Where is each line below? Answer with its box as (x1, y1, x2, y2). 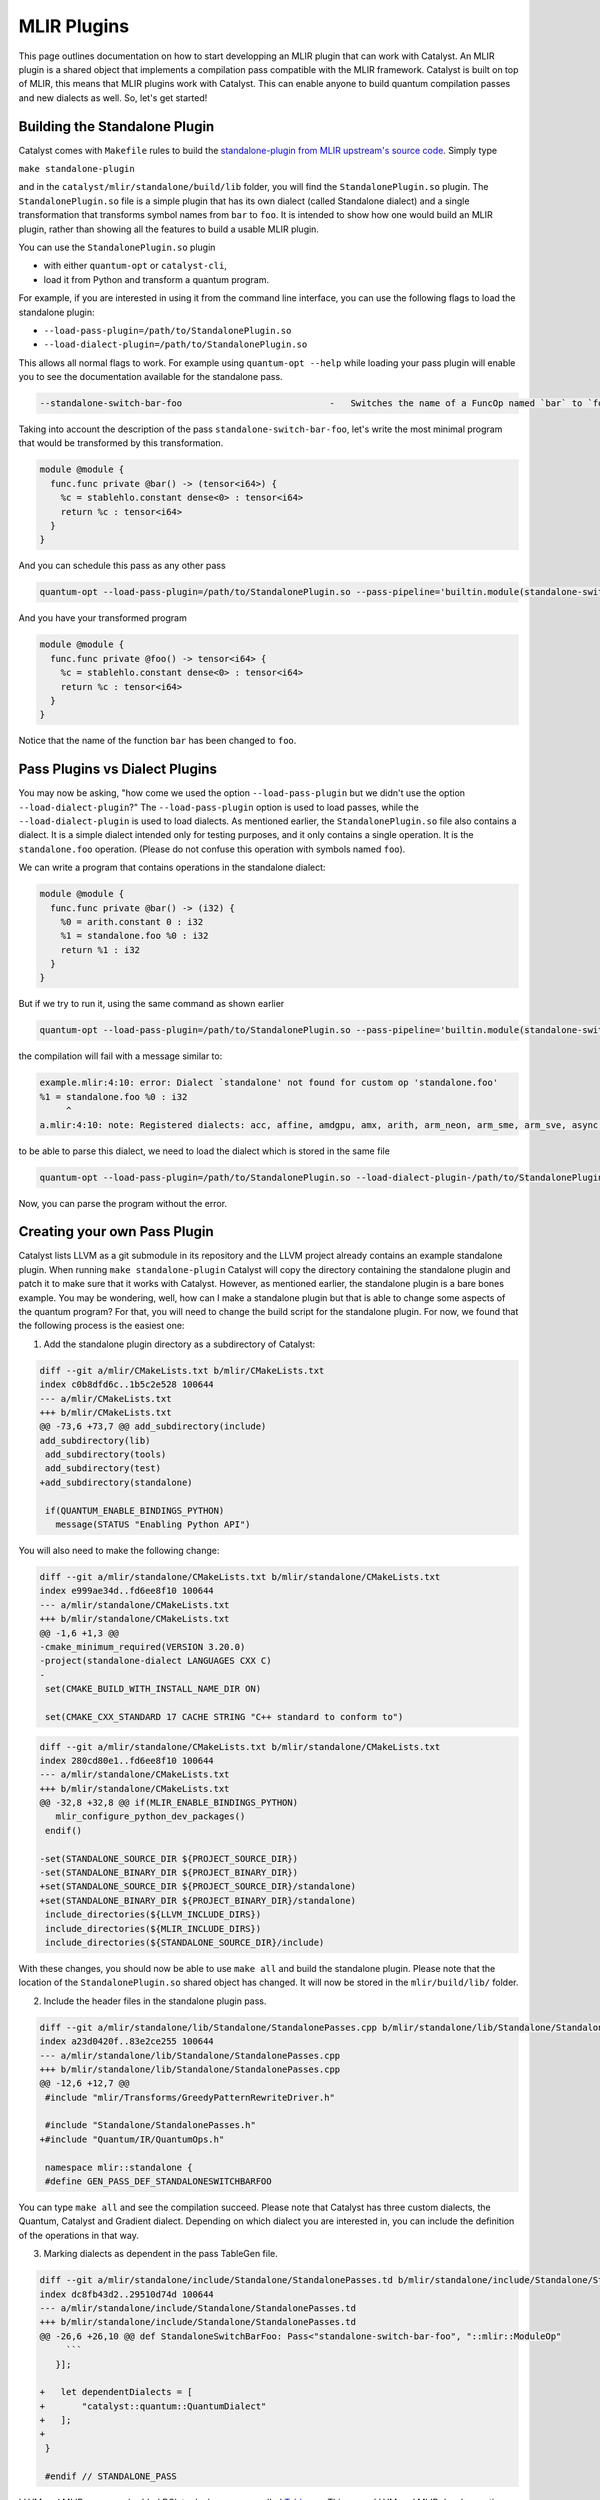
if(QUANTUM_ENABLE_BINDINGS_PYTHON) (45, 1505, 225, 1516)
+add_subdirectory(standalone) (39, 1476, 194, 1488)
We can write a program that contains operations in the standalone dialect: (18, 861, 326, 874)
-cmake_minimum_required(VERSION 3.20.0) (39, 1641, 246, 1652)
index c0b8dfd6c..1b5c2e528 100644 (39, 1379, 214, 1390)
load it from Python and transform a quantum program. (43, 273, 270, 285)
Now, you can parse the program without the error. (18, 1197, 228, 1209)
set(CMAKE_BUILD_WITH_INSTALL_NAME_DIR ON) (45, 1683, 262, 1695)
